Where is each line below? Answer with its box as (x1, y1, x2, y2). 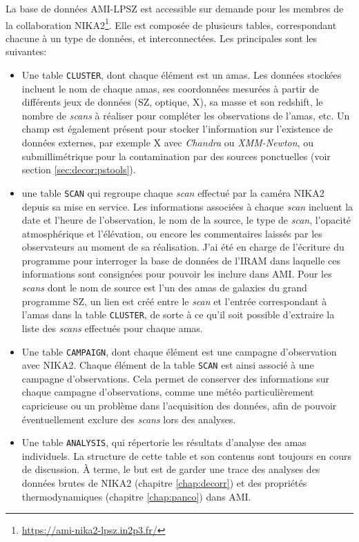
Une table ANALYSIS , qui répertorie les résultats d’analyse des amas (21, 435, 307, 449)
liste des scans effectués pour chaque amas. (21, 320, 203, 335)
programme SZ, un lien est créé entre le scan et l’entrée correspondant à (21, 293, 327, 308)
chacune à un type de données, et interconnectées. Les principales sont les (6, 30, 318, 45)
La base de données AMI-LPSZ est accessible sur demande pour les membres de (6, 1, 344, 15)
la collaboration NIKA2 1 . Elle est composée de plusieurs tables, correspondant (6, 15, 337, 32)
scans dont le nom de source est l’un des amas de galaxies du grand (21, 280, 307, 295)
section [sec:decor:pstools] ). (21, 162, 136, 177)
